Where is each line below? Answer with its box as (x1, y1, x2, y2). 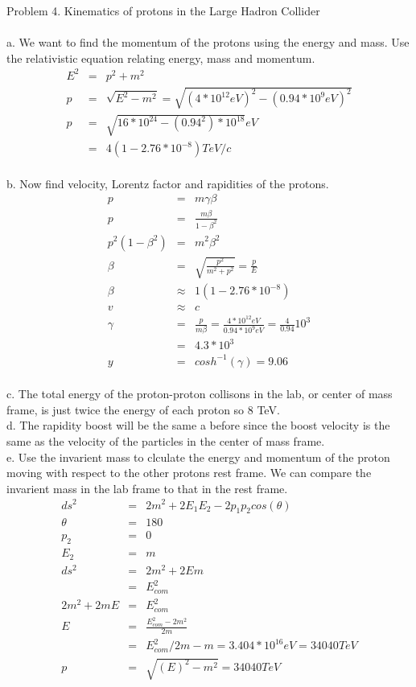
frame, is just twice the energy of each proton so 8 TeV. (6, 401, 280, 418)
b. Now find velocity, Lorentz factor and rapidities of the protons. (6, 175, 329, 191)
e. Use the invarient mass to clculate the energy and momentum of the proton (6, 448, 390, 465)
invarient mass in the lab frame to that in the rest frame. (6, 479, 288, 496)
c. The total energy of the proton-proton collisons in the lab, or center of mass (6, 385, 393, 402)
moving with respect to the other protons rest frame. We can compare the (6, 464, 372, 481)
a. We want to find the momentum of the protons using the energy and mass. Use (6, 34, 410, 51)
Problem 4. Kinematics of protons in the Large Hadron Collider (6, 2, 320, 19)
